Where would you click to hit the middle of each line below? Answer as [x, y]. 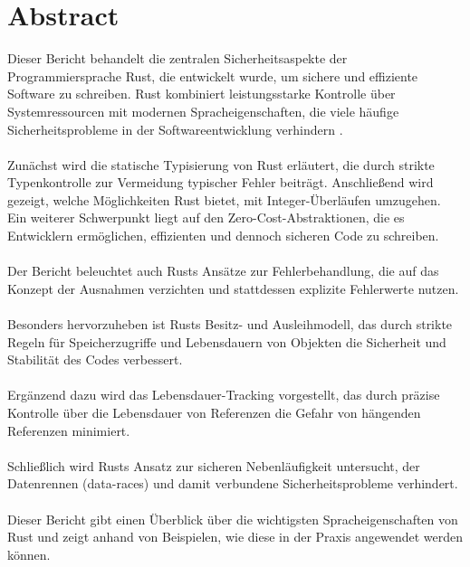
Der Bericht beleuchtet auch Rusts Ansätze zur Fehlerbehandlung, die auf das [223, 271]
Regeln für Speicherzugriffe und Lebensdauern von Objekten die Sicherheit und [227, 341]
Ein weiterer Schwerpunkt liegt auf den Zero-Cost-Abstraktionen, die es [206, 217]
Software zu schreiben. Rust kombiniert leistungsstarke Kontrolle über [201, 94]
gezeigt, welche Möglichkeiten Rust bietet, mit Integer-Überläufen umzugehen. [224, 199]
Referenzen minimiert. [69, 430]
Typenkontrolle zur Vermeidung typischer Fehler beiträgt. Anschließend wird [221, 182]
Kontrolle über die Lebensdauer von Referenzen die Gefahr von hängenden [214, 412]
